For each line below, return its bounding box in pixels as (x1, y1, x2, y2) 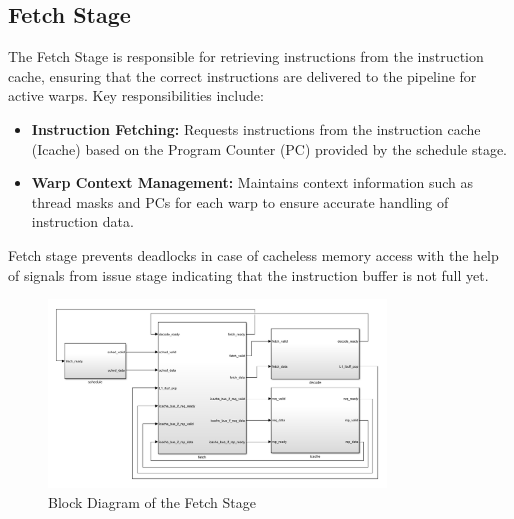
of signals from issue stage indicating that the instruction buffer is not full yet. (8, 264, 489, 285)
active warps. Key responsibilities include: (8, 85, 264, 106)
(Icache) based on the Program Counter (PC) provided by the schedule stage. (31, 138, 507, 159)
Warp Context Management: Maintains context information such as (31, 172, 473, 193)
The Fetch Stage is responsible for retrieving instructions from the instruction (8, 46, 484, 67)
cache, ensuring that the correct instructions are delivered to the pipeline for (8, 65, 477, 86)
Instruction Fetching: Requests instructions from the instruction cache (31, 118, 481, 139)
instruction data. (31, 211, 134, 232)
